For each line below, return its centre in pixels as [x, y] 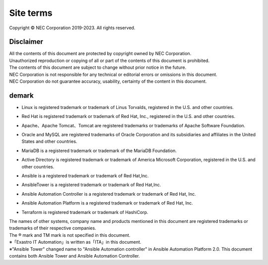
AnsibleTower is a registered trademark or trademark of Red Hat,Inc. [91, 185]
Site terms [31, 13]
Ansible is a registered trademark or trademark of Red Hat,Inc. [85, 176]
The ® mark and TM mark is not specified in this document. [70, 235]
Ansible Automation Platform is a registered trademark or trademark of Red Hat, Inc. [107, 203]
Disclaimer [26, 42]
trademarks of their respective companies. [53, 228]
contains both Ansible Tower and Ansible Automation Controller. [74, 256]
